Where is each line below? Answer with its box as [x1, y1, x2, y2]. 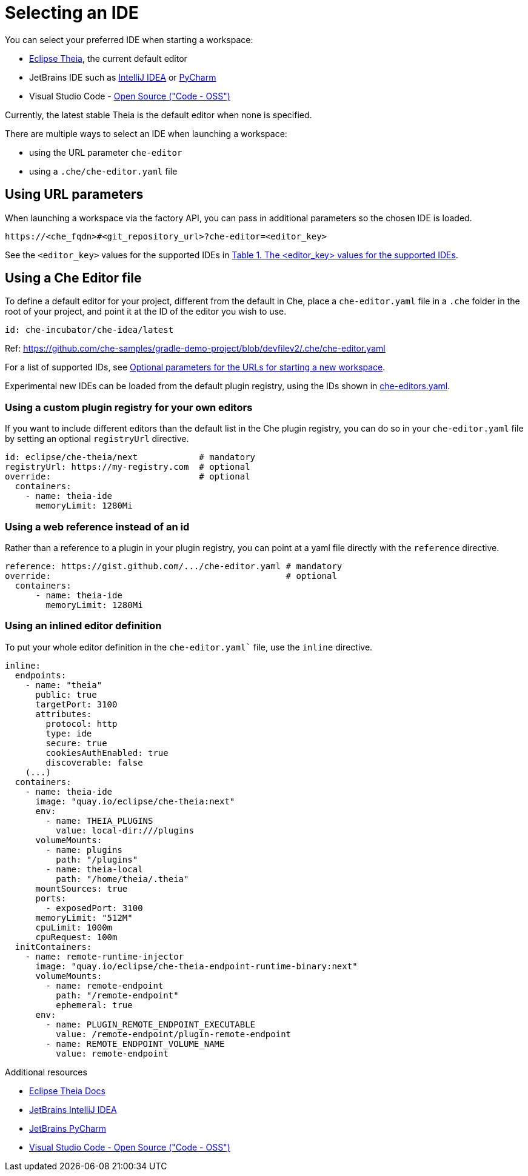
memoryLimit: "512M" [35, 912, 133, 923]
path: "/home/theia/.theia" [56, 874, 189, 884]
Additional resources [5, 1066, 87, 1077]
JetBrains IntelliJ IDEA [29, 1104, 117, 1115]
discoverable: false [45, 757, 143, 767]
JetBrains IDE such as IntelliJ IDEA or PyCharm [29, 72, 216, 82]
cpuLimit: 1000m [35, 922, 113, 932]
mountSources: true [35, 883, 128, 894]
